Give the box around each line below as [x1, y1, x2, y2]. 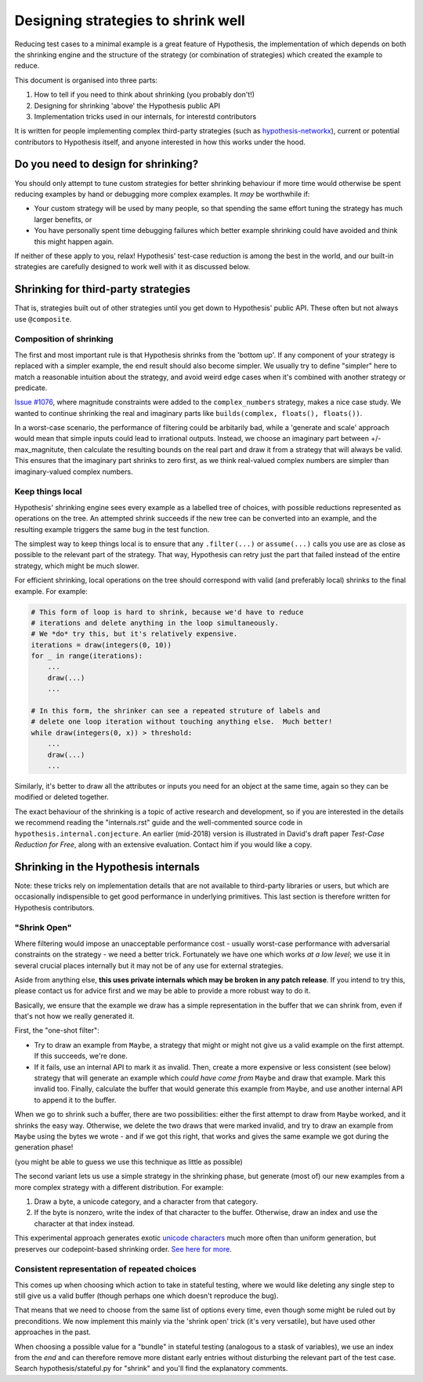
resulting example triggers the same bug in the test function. [14, 524, 210, 534]
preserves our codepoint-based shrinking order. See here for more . [14, 1244, 233, 1253]
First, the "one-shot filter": [14, 1026, 99, 1035]
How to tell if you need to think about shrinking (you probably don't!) [34, 90, 255, 100]
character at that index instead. [34, 1219, 135, 1228]
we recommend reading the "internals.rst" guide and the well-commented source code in [14, 818, 303, 827]
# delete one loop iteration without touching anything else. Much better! [31, 717, 333, 726]
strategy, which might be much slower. [14, 561, 140, 571]
